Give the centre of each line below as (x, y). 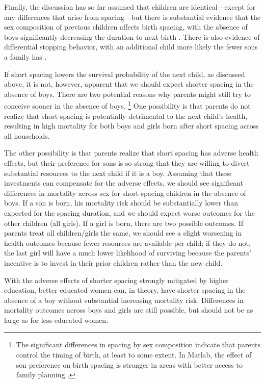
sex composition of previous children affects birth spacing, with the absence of (126, 27)
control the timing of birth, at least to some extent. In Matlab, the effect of (134, 355)
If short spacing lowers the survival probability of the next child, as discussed (125, 74)
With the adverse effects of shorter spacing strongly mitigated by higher (116, 280)
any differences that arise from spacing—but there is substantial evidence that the (132, 17)
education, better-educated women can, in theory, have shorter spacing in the (125, 290)
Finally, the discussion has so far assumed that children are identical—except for (130, 7)
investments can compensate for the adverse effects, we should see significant (124, 183)
